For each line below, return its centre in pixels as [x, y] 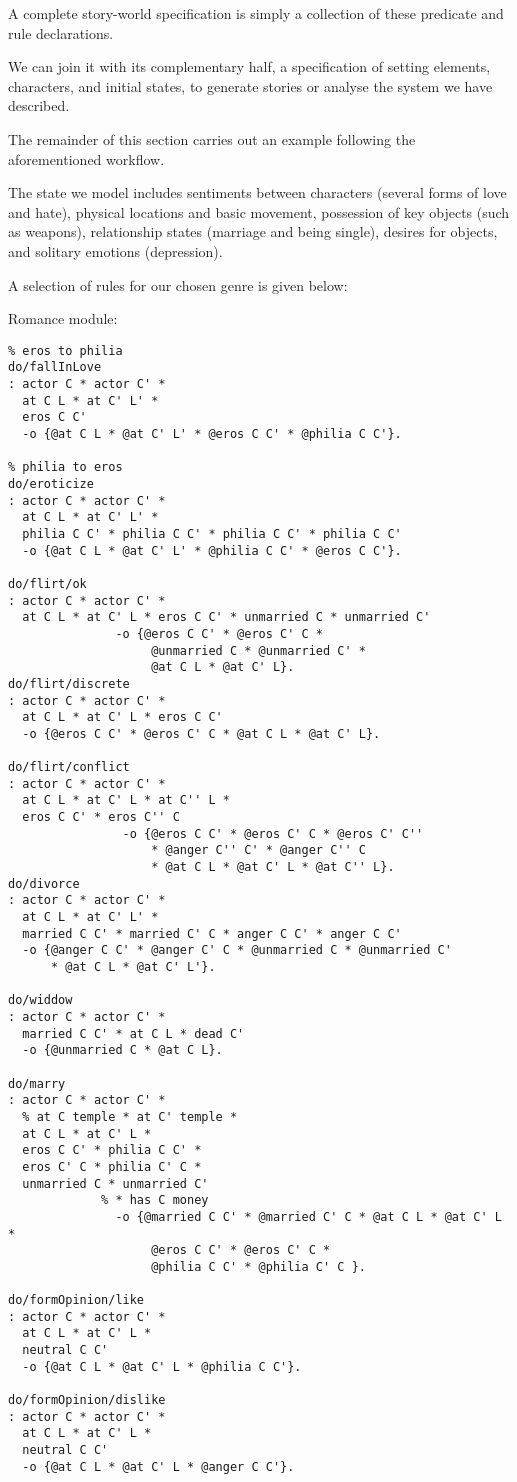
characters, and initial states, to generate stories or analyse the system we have [250, 85]
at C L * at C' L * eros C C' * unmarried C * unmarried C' [226, 617]
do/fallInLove [55, 367]
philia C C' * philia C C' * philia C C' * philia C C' [212, 533]
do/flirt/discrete [69, 683]
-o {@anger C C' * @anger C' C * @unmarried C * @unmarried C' [237, 950]
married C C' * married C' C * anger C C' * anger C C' [212, 933]
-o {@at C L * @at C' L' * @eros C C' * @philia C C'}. [212, 434]
